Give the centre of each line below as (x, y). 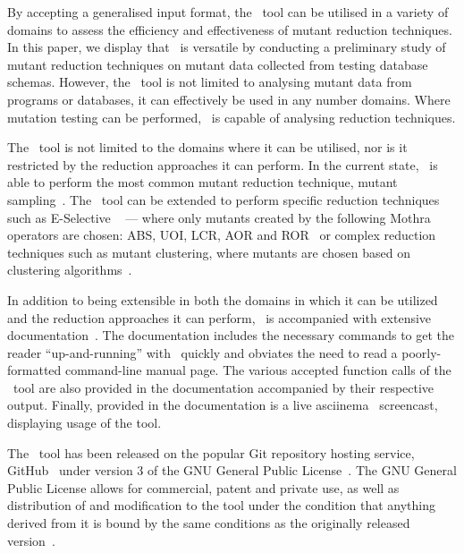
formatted (34, 370)
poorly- (422, 352)
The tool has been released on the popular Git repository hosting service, (211, 452)
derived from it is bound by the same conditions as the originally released (209, 523)
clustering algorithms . (70, 270)
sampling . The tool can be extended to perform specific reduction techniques (224, 199)
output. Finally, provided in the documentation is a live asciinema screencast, (223, 405)
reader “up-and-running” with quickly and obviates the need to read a (202, 352)
